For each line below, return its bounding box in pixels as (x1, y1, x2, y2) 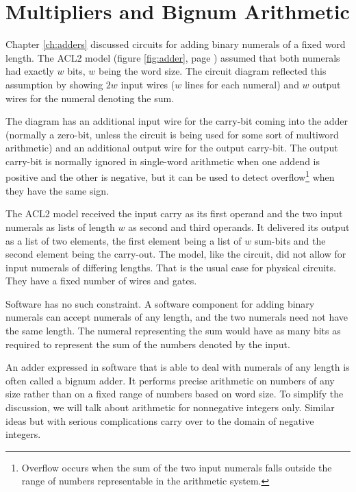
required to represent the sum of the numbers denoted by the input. (5, 336, 290, 351)
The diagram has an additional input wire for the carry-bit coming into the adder (5, 114, 348, 128)
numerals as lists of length (5, 219, 115, 234)
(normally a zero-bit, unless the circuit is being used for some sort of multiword (5, 127, 339, 141)
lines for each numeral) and (184, 77, 299, 91)
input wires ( (120, 77, 175, 91)
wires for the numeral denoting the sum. (5, 90, 175, 105)
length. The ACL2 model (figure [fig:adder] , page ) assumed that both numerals (5, 50, 340, 64)
